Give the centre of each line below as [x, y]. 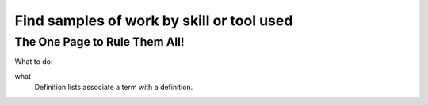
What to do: [34, 62]
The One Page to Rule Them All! [100, 42]
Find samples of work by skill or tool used [154, 21]
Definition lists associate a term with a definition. [114, 88]
